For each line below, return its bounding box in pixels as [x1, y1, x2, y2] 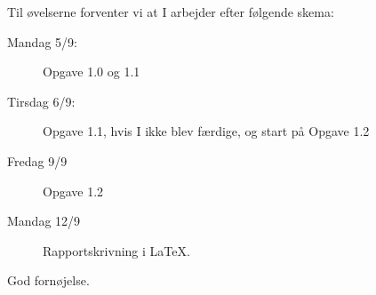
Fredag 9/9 [7, 151, 68, 170]
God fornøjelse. [7, 271, 90, 290]
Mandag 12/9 [7, 211, 81, 230]
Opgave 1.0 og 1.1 [43, 62, 140, 81]
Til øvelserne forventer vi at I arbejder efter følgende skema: [7, 3, 334, 20]
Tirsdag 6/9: [7, 92, 76, 110]
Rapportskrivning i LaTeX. [43, 241, 190, 259]
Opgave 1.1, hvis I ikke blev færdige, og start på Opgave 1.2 [43, 122, 370, 140]
